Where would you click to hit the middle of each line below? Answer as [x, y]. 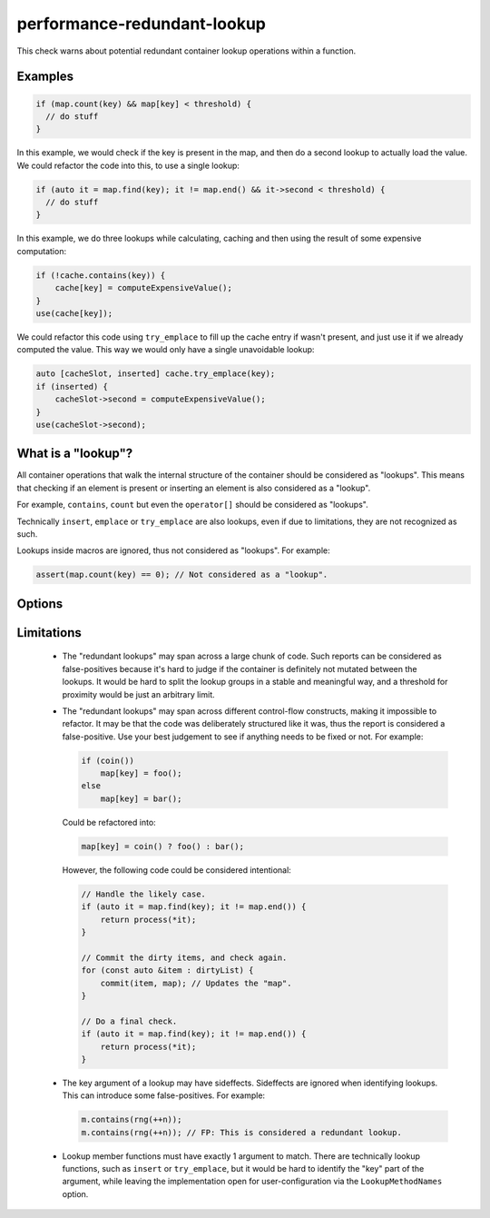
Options [40, 604]
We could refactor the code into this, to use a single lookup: [128, 165]
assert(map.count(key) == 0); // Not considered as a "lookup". [182, 575]
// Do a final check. [129, 1021]
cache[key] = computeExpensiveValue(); [144, 288]
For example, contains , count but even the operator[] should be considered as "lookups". [192, 505]
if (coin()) [108, 760]
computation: [42, 251]
